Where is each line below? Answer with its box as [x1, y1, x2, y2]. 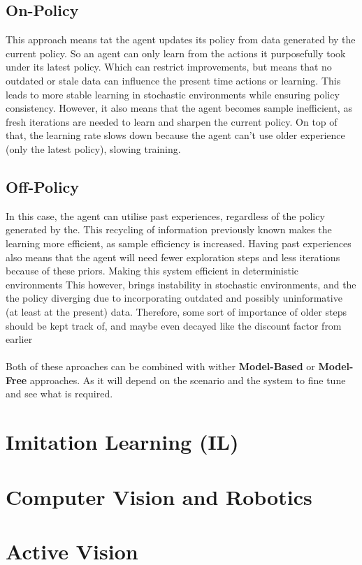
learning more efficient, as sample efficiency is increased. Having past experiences [6, 235, 352, 250]
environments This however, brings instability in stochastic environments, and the [6, 277, 356, 291]
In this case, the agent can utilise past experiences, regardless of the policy [6, 208, 325, 223]
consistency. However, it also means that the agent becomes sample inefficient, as [6, 101, 352, 115]
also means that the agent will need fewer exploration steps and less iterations [6, 249, 340, 264]
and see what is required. [6, 386, 113, 401]
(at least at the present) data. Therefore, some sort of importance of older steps [6, 304, 347, 318]
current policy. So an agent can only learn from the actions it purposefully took [6, 45, 346, 60]
